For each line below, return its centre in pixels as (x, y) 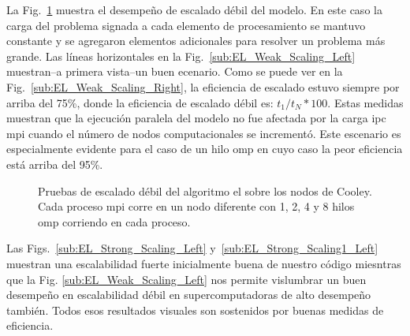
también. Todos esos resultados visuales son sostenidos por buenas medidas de (195, 310)
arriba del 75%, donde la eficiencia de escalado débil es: (140, 102)
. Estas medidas (365, 102)
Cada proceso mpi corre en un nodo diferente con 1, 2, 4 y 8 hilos (196, 206)
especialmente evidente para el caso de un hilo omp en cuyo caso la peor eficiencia (205, 149)
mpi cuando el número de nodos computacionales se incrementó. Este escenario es (204, 133)
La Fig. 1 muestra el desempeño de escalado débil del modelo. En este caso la (194, 9)
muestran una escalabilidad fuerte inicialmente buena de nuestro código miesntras (204, 263)
